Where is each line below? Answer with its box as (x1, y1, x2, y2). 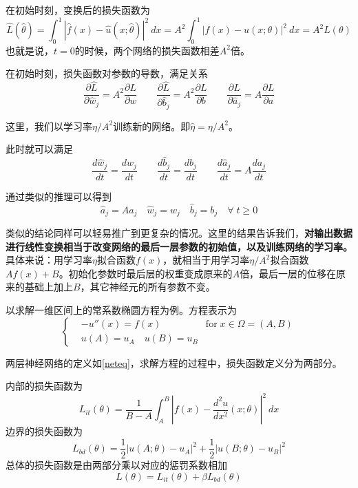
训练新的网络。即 (113, 118, 191, 133)
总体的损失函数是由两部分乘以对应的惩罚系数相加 (6, 457, 227, 471)
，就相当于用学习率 (162, 253, 250, 267)
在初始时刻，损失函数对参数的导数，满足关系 (6, 66, 208, 81)
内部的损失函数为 (6, 379, 83, 393)
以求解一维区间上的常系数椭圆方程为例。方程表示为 (6, 303, 237, 317)
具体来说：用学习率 (6, 253, 92, 267)
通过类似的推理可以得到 (6, 189, 112, 203)
